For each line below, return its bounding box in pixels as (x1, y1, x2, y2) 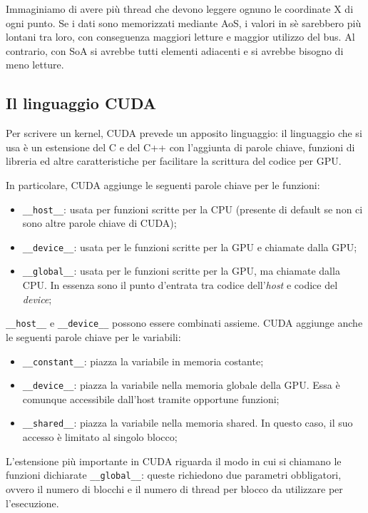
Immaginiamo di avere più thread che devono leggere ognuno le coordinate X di (6, 1, 354, 16)
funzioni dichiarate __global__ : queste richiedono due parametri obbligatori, (6, 467, 342, 482)
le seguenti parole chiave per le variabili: (6, 329, 181, 344)
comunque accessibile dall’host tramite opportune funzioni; (22, 391, 280, 406)
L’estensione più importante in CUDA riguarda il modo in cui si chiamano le (6, 453, 342, 468)
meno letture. (6, 57, 64, 72)
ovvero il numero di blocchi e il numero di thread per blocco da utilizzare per (6, 481, 343, 496)
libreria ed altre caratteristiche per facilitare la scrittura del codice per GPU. (6, 153, 342, 168)
